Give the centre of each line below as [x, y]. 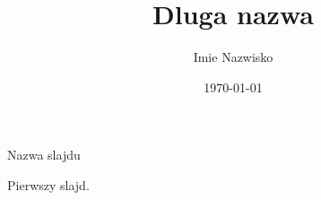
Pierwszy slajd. [48, 184]
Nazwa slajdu [44, 155]
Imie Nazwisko [233, 57]
